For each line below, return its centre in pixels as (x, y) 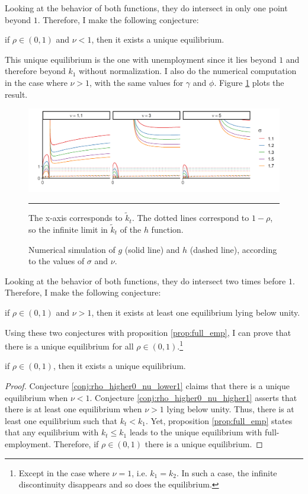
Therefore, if (76, 443)
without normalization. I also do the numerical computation (188, 71)
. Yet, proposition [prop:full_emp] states (219, 420)
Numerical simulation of (72, 249)
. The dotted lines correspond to (190, 218)
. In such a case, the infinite (227, 472)
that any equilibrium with (52, 432)
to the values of (57, 261)
